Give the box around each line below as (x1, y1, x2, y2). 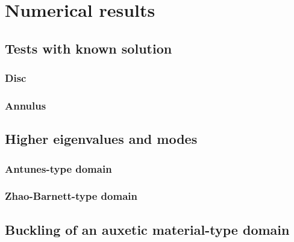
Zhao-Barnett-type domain (5, 188, 137, 203)
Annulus (5, 98, 46, 113)
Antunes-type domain (5, 161, 112, 176)
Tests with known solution (5, 39, 172, 57)
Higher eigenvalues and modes (5, 129, 198, 148)
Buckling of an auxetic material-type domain (5, 220, 290, 238)
